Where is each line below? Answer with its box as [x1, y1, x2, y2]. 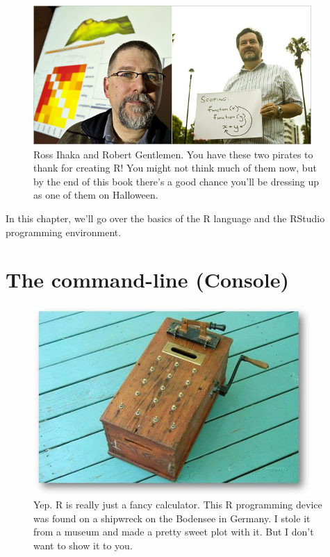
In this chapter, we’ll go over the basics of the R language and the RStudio [6, 210, 325, 225]
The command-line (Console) [6, 265, 290, 294]
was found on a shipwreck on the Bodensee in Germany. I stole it [33, 510, 311, 525]
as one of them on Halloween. [33, 188, 158, 202]
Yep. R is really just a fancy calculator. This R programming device [33, 497, 322, 512]
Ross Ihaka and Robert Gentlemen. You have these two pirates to [33, 147, 313, 161]
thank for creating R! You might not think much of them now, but [33, 160, 317, 175]
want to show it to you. [33, 538, 133, 552]
